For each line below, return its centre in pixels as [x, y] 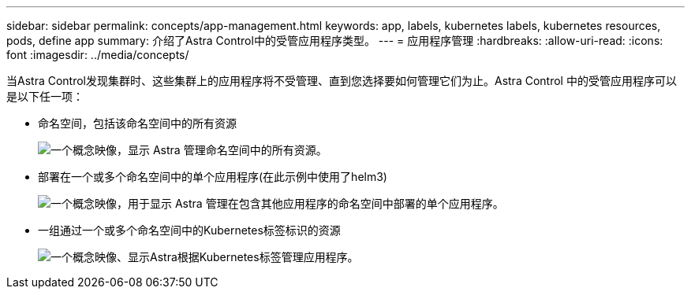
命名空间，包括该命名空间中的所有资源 [137, 123]
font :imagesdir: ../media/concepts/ [98, 55]
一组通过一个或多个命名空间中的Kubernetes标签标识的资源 [189, 230]
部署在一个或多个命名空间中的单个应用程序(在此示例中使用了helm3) [213, 177]
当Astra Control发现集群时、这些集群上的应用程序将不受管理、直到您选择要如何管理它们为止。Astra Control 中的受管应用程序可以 [342, 81]
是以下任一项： [45, 96]
